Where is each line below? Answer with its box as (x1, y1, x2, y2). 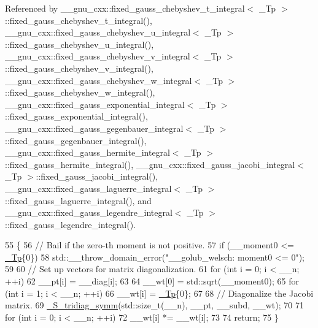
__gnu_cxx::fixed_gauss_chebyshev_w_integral (5, 74, 192, 86)
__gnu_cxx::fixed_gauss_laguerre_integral (5, 181, 172, 194)
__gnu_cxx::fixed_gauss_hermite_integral (5, 146, 170, 159)
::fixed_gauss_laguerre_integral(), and (5, 194, 152, 207)
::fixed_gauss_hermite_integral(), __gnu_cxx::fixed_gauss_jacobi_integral (5, 158, 295, 170)
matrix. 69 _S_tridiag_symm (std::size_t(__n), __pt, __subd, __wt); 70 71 (5, 299, 304, 311)
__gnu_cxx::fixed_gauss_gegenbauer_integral (5, 121, 184, 134)
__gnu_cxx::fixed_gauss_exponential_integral (5, 97, 185, 110)
